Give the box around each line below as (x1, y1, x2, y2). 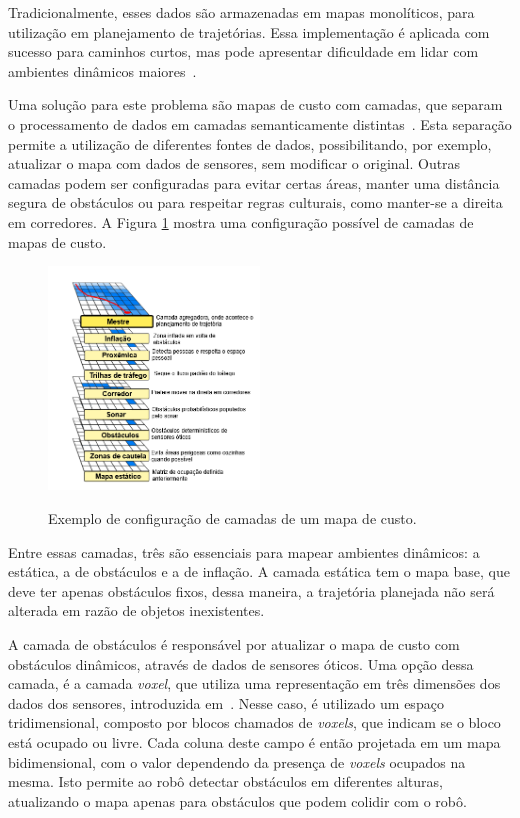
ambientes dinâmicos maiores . (8, 60, 197, 81)
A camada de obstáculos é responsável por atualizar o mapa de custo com (8, 633, 460, 654)
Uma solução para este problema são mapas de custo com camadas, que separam (8, 94, 503, 115)
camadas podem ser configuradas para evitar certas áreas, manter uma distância (8, 172, 500, 193)
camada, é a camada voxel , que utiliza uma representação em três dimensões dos (8, 673, 501, 694)
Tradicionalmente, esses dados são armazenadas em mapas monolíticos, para (8, 2, 475, 22)
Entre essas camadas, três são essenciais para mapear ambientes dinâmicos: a (8, 541, 480, 562)
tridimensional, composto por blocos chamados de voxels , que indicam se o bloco (8, 712, 501, 733)
